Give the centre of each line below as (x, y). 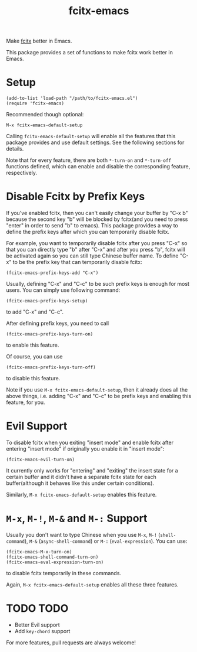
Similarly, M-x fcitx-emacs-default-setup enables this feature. (81, 495)
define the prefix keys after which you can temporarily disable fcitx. (88, 232)
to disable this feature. (33, 379)
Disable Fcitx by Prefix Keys (76, 197)
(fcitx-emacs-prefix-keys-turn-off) (51, 367)
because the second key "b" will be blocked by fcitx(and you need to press (97, 219)
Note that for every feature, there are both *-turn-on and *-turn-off (89, 160)
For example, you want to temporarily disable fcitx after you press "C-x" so (97, 243)
